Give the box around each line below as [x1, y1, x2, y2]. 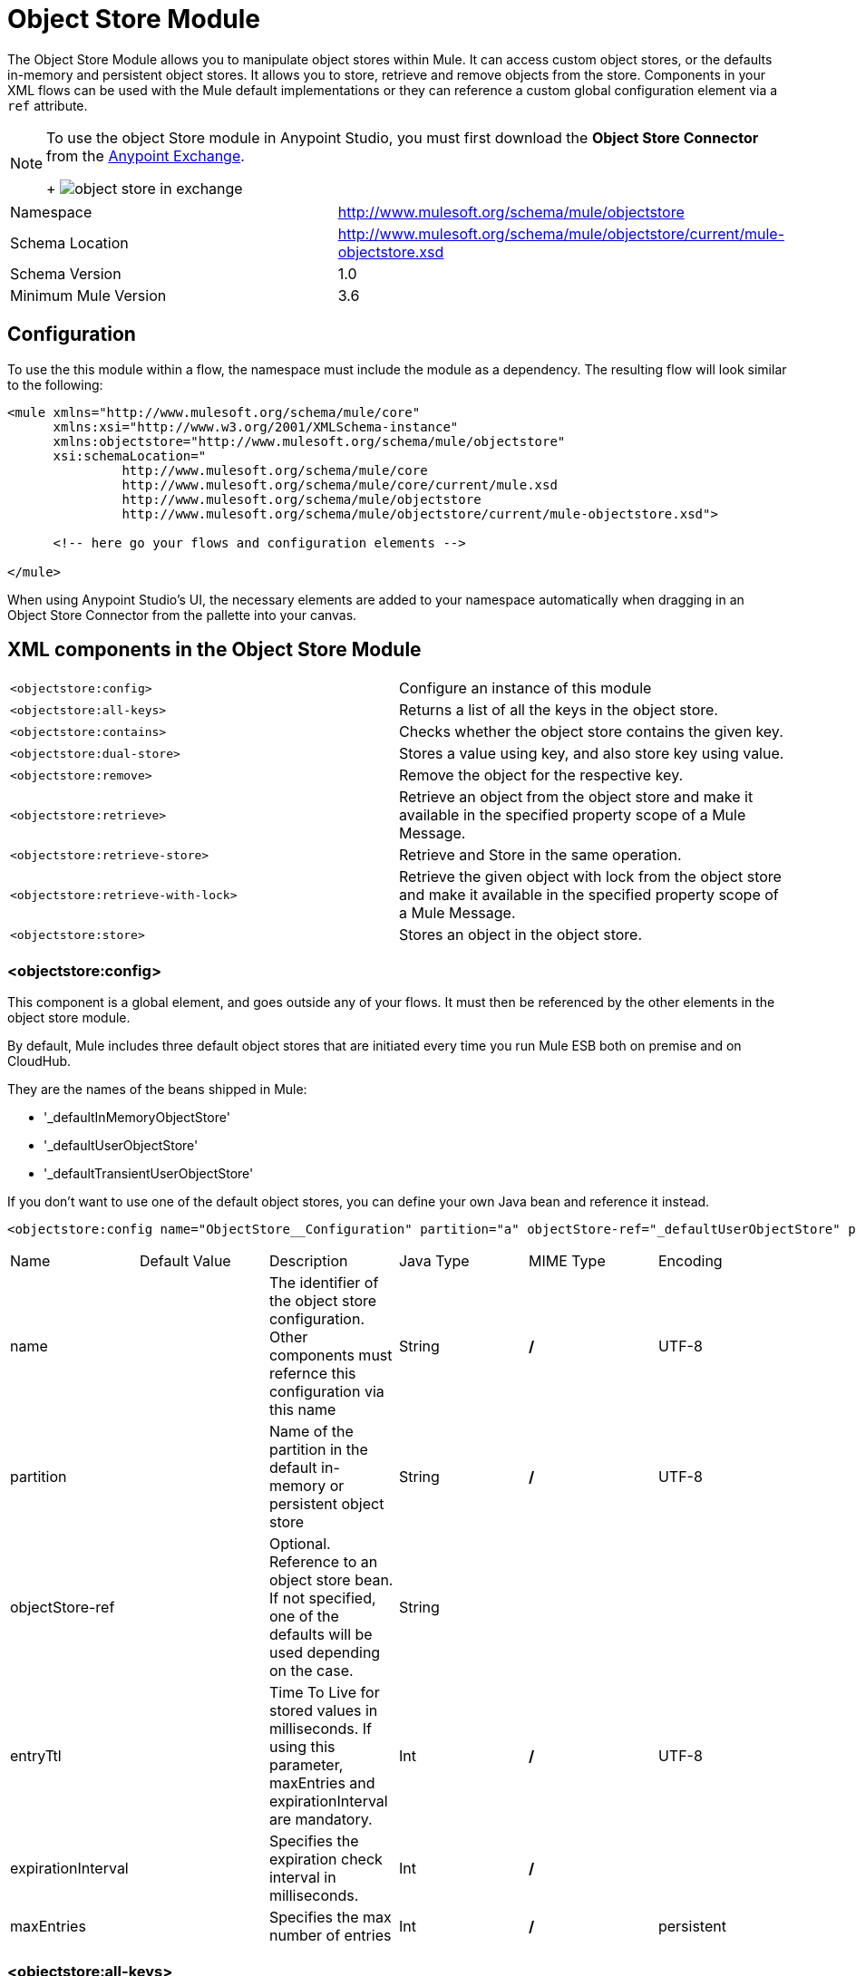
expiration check [268, 1850, 383, 1869]
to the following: [7, 376, 103, 392]
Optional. [268, 1535, 331, 1554]
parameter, [268, 1756, 344, 1775]
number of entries [268, 1926, 392, 1945]
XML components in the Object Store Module [7, 638, 422, 662]
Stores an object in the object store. [399, 925, 643, 944]
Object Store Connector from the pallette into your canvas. [7, 606, 357, 623]
